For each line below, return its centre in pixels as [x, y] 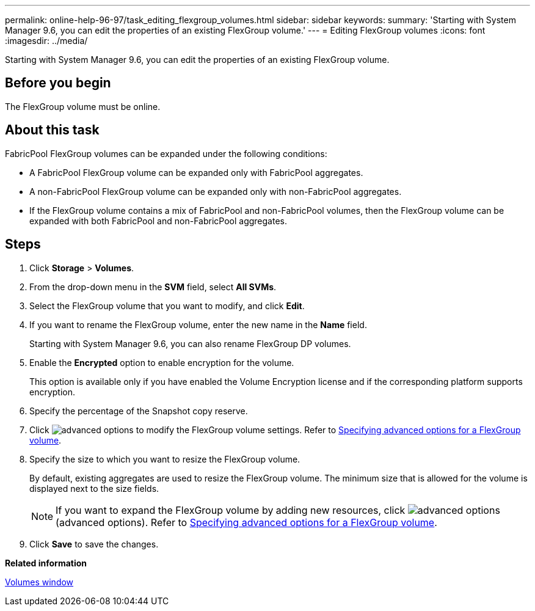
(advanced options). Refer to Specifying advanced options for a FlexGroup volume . [246, 522]
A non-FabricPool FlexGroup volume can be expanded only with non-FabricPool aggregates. [216, 191]
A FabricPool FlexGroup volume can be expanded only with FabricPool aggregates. [196, 172]
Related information [46, 563]
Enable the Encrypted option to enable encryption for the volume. [162, 362]
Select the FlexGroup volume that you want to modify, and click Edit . [167, 305]
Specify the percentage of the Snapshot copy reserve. [139, 411]
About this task [52, 130]
